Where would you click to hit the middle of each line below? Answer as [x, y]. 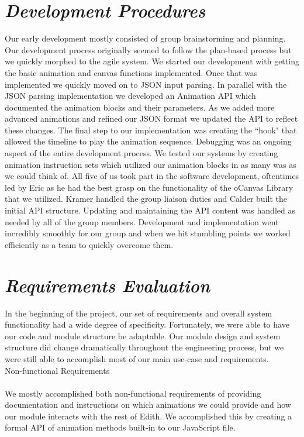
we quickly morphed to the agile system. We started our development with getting [152, 61]
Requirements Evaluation [108, 285]
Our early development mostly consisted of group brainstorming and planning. [145, 38]
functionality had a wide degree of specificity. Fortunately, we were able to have [147, 324]
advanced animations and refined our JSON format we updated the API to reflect [151, 118]
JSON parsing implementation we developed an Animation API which [130, 96]
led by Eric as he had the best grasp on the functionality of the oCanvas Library [149, 187]
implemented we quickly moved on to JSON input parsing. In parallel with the [146, 84]
